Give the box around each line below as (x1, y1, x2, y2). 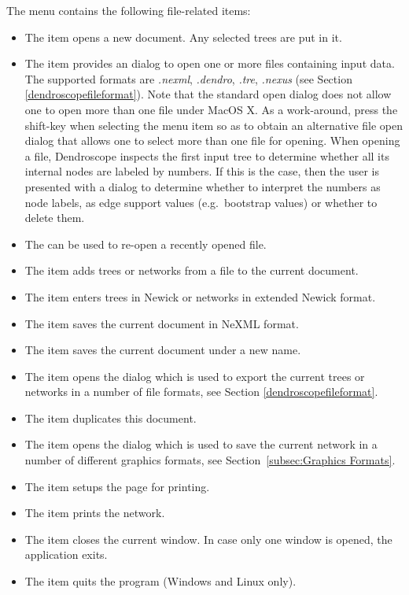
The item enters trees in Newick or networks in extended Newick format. (24, 288, 376, 305)
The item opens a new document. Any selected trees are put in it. (24, 28, 342, 45)
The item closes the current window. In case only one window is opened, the (24, 530, 392, 547)
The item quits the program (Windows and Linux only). (24, 573, 297, 589)
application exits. (24, 546, 108, 563)
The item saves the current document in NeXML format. (24, 315, 299, 331)
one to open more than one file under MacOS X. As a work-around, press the (24, 101, 398, 117)
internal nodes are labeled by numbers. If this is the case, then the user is (24, 163, 380, 179)
